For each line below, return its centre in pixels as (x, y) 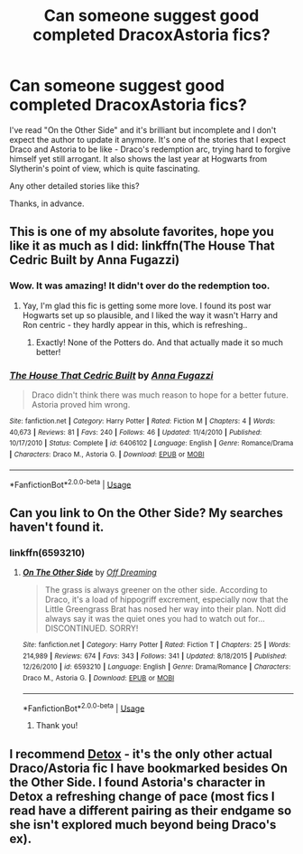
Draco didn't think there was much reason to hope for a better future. (160, 395)
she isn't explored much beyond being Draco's (143, 825)
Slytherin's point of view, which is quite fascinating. (105, 168)
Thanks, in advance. (47, 203)
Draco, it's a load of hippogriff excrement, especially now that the (166, 599)
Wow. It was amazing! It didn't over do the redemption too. (140, 286)
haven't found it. (57, 526)
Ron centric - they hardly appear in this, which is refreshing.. (135, 324)
